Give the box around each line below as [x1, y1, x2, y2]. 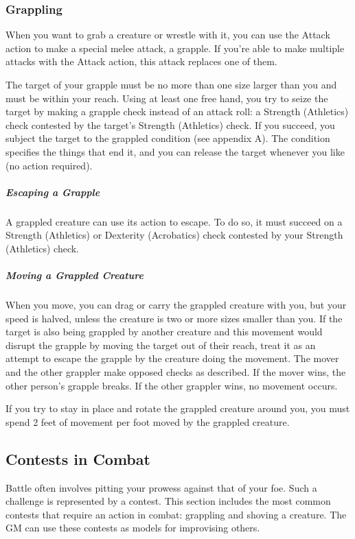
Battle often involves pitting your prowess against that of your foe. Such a [5, 480, 317, 494]
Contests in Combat [5, 448, 150, 469]
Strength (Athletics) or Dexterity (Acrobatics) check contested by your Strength [5, 228, 343, 242]
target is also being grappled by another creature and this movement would [5, 324, 323, 339]
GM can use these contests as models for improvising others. [5, 520, 260, 535]
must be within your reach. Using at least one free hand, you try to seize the [5, 91, 328, 105]
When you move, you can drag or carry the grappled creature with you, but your [5, 298, 347, 312]
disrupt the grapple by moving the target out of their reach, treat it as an [5, 337, 316, 352]
